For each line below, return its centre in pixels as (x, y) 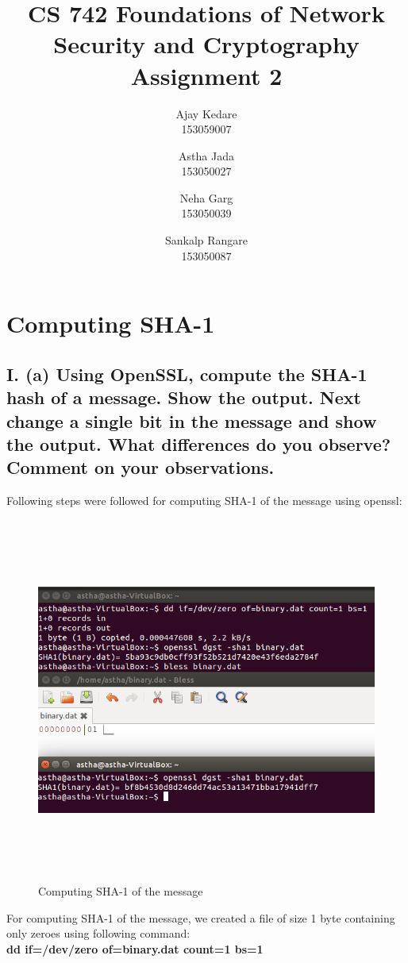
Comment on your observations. (140, 467)
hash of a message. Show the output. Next (184, 397)
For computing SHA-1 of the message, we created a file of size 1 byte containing (201, 917)
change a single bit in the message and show (192, 420)
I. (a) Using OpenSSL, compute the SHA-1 (187, 374)
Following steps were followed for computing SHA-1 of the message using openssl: (204, 501)
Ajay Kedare (206, 113)
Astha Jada (206, 155)
